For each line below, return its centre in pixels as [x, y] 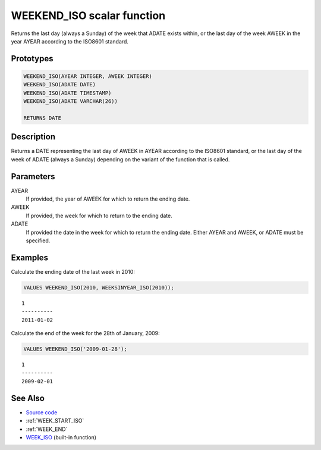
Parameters [33, 176]
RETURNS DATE [43, 118]
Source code [42, 412]
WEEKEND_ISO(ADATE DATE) [60, 85]
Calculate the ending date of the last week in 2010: [73, 271]
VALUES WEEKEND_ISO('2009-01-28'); [75, 349]
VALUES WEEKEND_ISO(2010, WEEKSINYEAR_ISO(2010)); [99, 287]
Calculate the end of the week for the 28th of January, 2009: [85, 333]
